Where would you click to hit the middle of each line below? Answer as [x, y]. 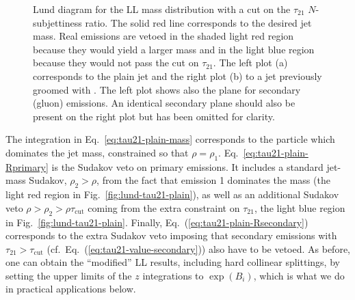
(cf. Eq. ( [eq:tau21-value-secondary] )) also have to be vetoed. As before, [198, 248]
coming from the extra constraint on [164, 207]
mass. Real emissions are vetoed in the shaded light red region [163, 36]
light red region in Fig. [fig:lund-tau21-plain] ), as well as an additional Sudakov [172, 194]
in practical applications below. [71, 289]
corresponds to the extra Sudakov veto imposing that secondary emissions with [171, 235]
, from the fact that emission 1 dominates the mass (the [213, 180]
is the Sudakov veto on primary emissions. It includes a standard [187, 166]
